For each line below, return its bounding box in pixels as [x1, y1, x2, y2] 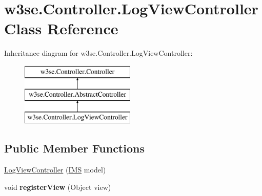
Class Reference [4, 18, 118, 39]
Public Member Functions [4, 140, 145, 156]
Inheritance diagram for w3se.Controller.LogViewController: [4, 48, 193, 58]
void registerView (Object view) [4, 181, 111, 192]
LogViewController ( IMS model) [4, 164, 106, 175]
